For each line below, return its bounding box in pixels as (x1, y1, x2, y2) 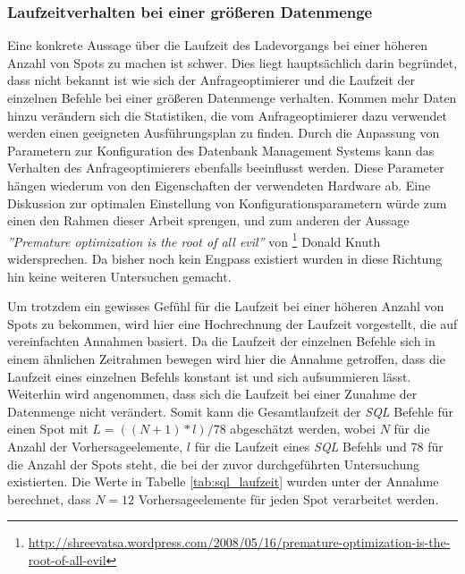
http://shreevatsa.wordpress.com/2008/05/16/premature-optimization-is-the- (28, 533, 451, 552)
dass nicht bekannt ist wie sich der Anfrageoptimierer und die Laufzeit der (7, 71, 416, 89)
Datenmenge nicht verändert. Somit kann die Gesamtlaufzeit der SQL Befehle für (7, 401, 454, 420)
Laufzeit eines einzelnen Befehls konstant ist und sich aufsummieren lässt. (7, 367, 411, 385)
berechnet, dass (7, 489, 91, 508)
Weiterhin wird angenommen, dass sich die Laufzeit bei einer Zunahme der (7, 384, 418, 403)
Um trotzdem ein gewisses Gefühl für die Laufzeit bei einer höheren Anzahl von (7, 297, 444, 316)
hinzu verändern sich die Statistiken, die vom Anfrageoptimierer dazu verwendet (7, 106, 447, 124)
